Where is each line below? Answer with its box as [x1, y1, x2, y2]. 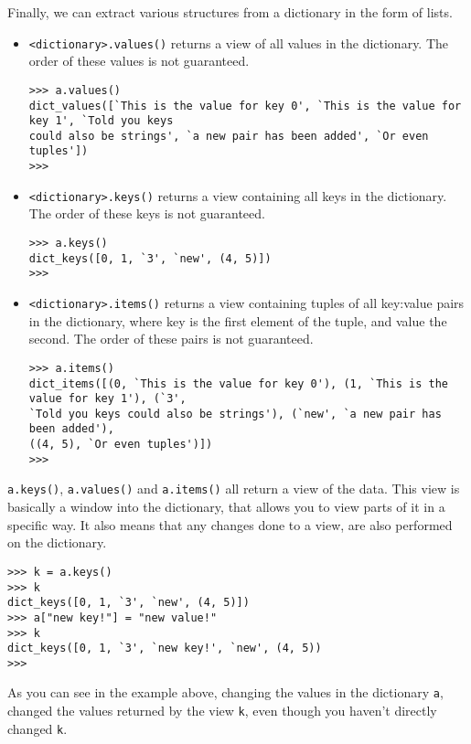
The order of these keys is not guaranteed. [28, 204, 265, 223]
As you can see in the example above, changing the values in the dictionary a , [7, 683, 444, 702]
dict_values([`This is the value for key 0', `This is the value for [28, 99, 462, 112]
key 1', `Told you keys [28, 114, 174, 128]
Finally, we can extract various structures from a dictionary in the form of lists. [7, 3, 453, 21]
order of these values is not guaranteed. [28, 51, 250, 70]
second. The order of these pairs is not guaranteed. [28, 329, 314, 348]
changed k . [7, 718, 68, 738]
